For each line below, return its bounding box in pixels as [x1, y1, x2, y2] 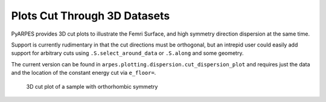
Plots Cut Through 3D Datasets [11, 9, 170, 22]
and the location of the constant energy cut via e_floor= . [11, 69, 156, 77]
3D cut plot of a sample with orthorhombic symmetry [26, 83, 158, 90]
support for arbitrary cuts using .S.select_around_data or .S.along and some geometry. [11, 49, 244, 57]
